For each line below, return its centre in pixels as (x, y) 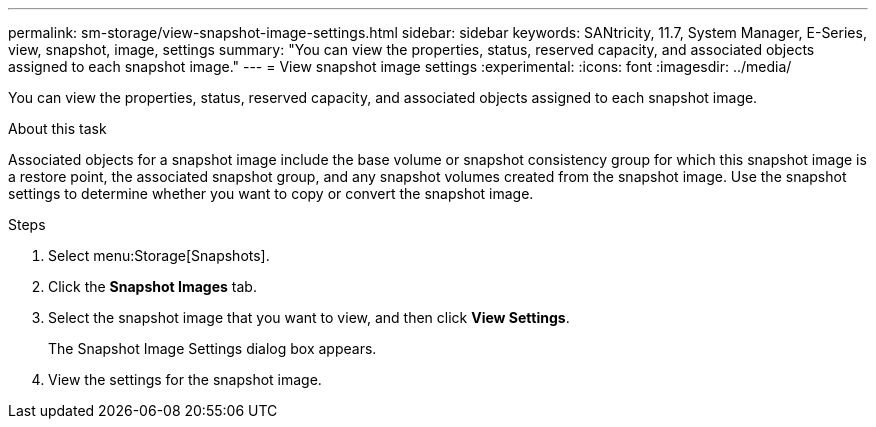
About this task (57, 128)
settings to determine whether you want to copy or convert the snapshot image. (271, 193)
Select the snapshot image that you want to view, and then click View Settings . (309, 317)
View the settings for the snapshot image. (185, 379)
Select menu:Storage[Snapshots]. (159, 255)
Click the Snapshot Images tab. (152, 286)
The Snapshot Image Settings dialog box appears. (212, 348)
